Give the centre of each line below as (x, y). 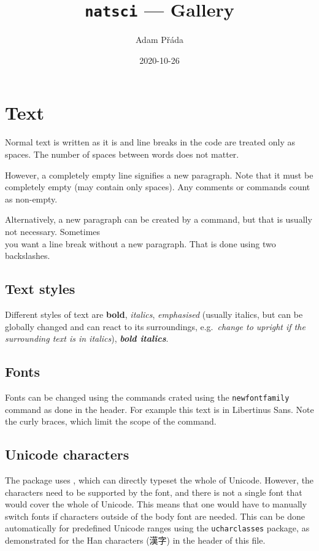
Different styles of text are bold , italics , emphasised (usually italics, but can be (154, 314)
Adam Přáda (159, 40)
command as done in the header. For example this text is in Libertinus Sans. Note (159, 409)
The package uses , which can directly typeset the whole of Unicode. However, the (159, 480)
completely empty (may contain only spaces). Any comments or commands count (158, 187)
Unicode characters (67, 454)
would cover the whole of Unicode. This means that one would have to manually (156, 504)
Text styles (40, 289)
